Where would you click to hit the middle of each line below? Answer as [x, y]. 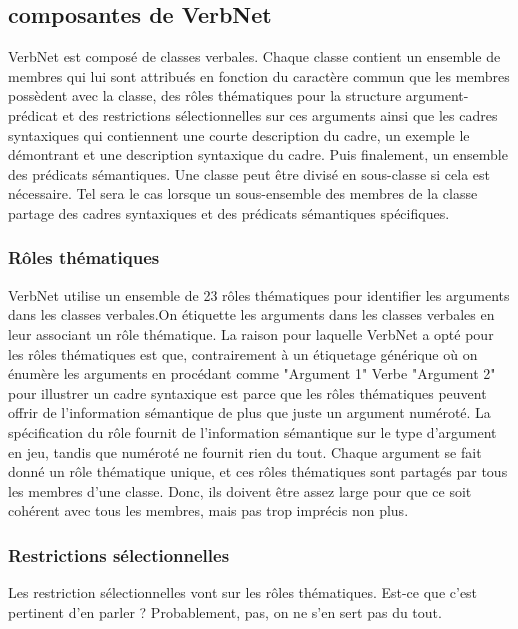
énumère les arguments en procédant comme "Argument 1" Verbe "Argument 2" [252, 373]
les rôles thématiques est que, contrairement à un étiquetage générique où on [243, 353]
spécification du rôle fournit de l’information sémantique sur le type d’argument [252, 431]
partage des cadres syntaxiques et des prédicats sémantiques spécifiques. [229, 212]
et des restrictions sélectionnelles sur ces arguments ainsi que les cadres [280, 114]
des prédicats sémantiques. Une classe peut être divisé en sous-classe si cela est [249, 173]
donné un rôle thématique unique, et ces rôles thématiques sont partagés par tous [258, 471]
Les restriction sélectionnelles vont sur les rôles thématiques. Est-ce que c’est [243, 592]
